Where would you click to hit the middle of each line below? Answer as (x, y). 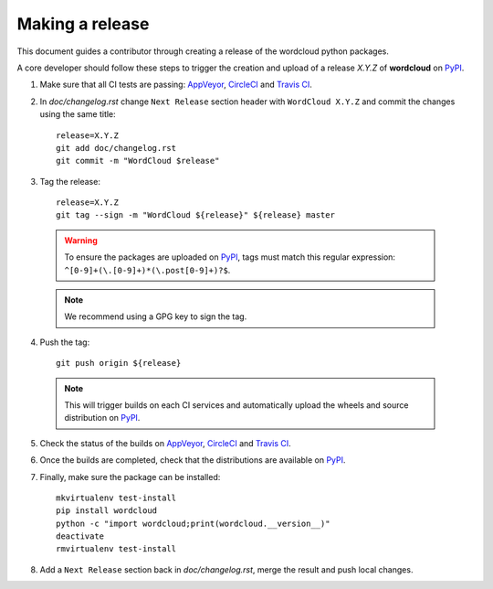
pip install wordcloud (107, 511)
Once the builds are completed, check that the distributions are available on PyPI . (193, 460)
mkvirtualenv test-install (116, 498)
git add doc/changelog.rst (116, 148)
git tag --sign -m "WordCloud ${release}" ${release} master (195, 215)
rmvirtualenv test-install (116, 549)
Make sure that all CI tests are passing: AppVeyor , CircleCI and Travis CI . (176, 85)
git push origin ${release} (119, 363)
